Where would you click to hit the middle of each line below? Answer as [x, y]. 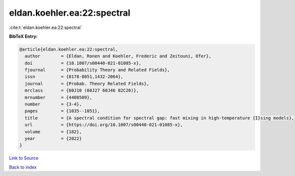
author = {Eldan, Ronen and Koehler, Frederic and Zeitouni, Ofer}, [118, 56]
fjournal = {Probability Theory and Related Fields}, [97, 70]
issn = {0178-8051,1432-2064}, [74, 77]
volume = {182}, [53, 132]
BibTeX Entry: [23, 36]
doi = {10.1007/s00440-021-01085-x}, [83, 63]
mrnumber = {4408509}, [59, 97]
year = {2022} [53, 138]
